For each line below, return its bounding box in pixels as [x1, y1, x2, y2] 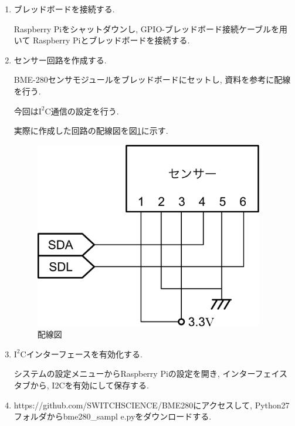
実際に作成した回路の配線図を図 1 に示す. [13, 124, 168, 137]
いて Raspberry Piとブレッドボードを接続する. [13, 34, 190, 46]
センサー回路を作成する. [13, 53, 107, 66]
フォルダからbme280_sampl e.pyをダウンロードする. [13, 410, 212, 422]
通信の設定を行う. [50, 104, 119, 117]
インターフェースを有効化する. [26, 347, 143, 360]
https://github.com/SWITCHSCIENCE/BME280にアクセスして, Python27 [13, 398, 290, 411]
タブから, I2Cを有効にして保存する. [13, 379, 149, 391]
